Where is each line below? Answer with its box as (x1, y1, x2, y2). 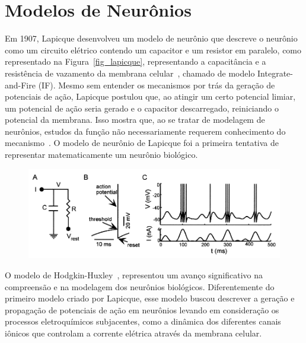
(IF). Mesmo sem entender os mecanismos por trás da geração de (38, 78, 275, 91)
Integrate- (257, 66, 293, 79)
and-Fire (5, 78, 36, 91)
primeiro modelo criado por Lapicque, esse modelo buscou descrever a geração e (5, 292, 295, 304)
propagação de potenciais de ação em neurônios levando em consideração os (5, 303, 279, 316)
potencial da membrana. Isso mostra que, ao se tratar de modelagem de (5, 113, 265, 126)
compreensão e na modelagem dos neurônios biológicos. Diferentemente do (5, 280, 275, 293)
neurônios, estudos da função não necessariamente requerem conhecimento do (5, 125, 286, 137)
